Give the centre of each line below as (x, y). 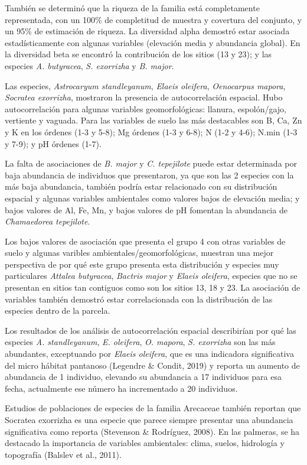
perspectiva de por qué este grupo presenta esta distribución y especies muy (142, 264)
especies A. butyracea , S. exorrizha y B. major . (89, 65)
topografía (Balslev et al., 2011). (63, 454)
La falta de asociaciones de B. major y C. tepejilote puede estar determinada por (151, 163)
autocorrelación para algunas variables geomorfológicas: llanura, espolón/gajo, (146, 108)
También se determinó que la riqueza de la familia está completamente (132, 8)
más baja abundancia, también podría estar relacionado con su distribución (141, 186)
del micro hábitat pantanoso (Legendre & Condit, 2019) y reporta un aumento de (152, 365)
